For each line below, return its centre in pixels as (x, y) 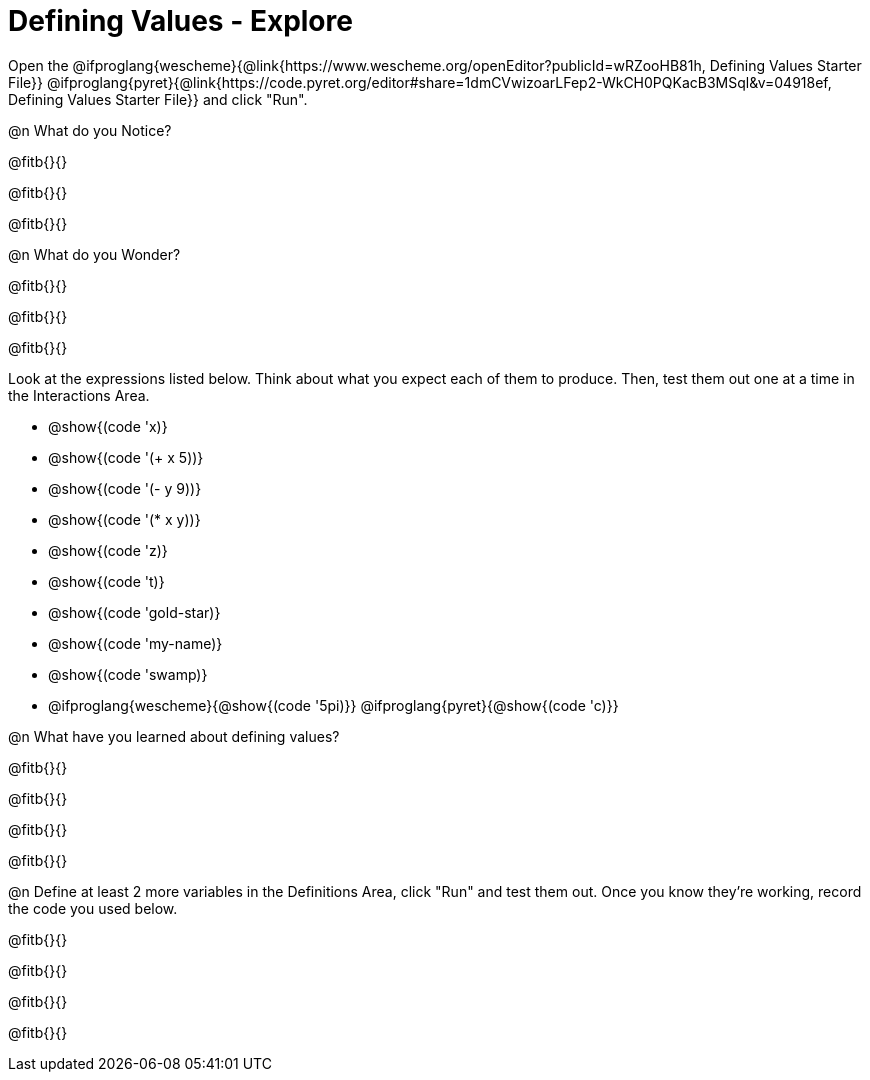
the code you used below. (93, 908)
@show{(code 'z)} (108, 550)
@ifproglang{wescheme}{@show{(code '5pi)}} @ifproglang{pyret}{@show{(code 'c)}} (333, 705)
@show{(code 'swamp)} (128, 674)
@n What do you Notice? (90, 130)
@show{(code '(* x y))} (124, 519)
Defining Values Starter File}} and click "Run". (158, 99)
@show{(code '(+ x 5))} (126, 457)
